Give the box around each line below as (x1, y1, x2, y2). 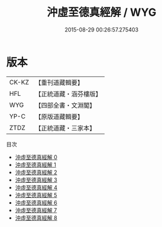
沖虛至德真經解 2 (15, 168, 57, 176)
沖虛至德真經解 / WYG (47, 5, 157, 19)
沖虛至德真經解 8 (15, 214, 57, 222)
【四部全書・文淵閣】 (34, 101, 96, 109)
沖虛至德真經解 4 (15, 183, 57, 191)
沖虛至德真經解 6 (15, 198, 57, 206)
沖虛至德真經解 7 (15, 206, 57, 214)
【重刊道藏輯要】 (34, 78, 83, 87)
